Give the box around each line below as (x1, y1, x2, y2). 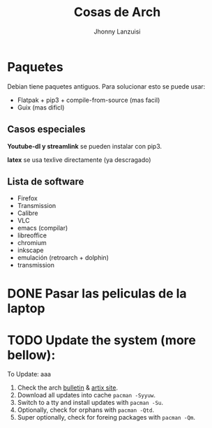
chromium (17, 239, 47, 247)
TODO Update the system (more (7, 332, 197, 348)
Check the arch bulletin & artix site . (17, 383, 119, 392)
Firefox (17, 194, 38, 202)
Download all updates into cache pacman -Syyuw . (17, 391, 156, 399)
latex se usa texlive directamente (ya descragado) (7, 155, 151, 164)
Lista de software (7, 175, 84, 187)
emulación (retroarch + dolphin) (17, 253, 109, 262)
